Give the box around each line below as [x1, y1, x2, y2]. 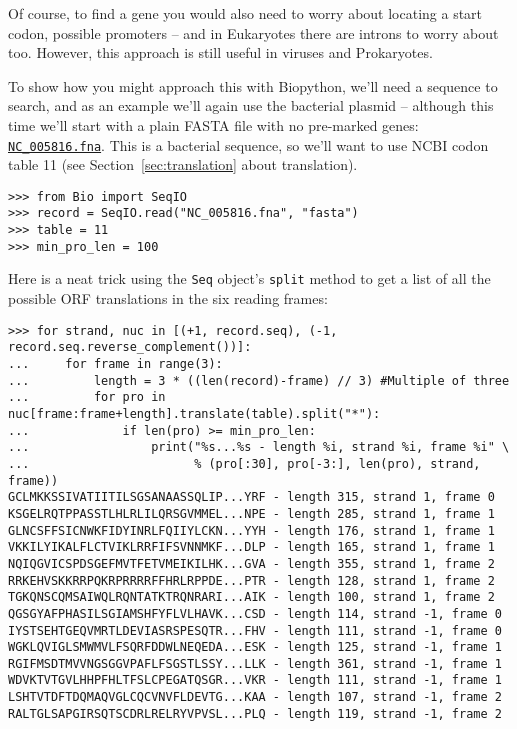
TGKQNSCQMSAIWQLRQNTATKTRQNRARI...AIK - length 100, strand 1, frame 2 [8, 590, 495, 605]
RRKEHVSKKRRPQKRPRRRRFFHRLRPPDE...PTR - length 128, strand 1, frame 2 [8, 573, 495, 588]
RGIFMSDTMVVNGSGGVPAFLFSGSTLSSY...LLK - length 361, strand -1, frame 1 [8, 656, 502, 671]
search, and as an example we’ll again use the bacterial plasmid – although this [8, 95, 494, 116]
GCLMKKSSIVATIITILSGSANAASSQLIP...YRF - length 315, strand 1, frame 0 [8, 490, 495, 505]
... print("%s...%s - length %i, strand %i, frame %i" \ [8, 440, 510, 455]
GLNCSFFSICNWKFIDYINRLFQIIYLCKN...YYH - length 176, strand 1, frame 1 [8, 523, 495, 538]
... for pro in [8, 390, 166, 405]
